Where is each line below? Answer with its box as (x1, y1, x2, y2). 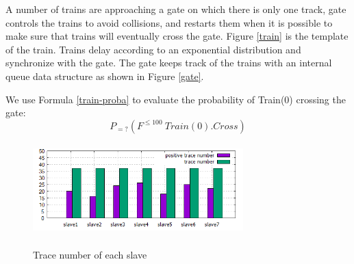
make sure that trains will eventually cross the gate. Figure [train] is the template (5, 29, 349, 43)
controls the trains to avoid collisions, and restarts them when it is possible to (5, 15, 333, 29)
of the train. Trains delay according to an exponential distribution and (5, 42, 301, 56)
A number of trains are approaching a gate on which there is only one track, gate (5, 2, 346, 16)
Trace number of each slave (33, 247, 147, 261)
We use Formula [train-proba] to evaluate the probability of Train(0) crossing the (5, 92, 346, 106)
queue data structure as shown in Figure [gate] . (5, 68, 204, 83)
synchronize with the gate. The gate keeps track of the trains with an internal (5, 55, 332, 70)
